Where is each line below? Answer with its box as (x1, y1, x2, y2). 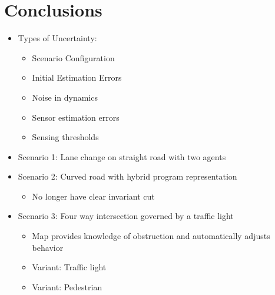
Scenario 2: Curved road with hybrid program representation (18, 170, 237, 183)
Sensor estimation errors (32, 111, 120, 123)
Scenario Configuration (32, 51, 115, 64)
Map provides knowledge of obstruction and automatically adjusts (32, 230, 270, 242)
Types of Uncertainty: (18, 32, 97, 44)
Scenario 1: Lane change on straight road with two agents (18, 150, 226, 163)
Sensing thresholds (32, 131, 99, 143)
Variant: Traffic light (32, 261, 107, 273)
